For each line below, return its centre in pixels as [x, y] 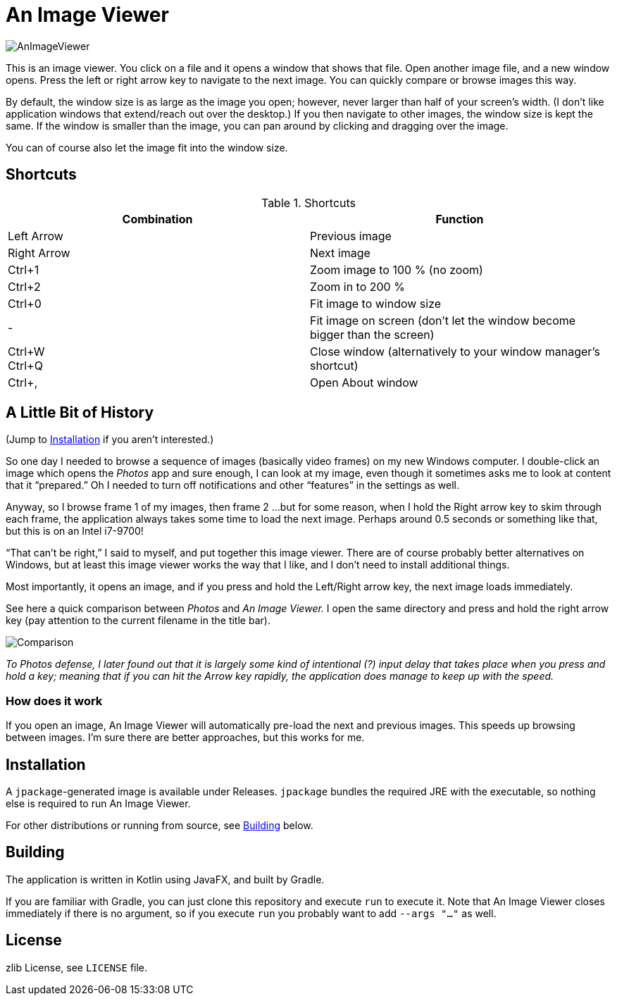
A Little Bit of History [80, 413]
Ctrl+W [26, 351]
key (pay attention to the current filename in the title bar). [138, 621]
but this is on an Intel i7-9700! [75, 531]
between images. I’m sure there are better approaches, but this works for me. [185, 738]
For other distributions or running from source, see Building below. [160, 826]
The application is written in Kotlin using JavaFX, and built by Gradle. [165, 879]
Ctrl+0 [25, 303]
